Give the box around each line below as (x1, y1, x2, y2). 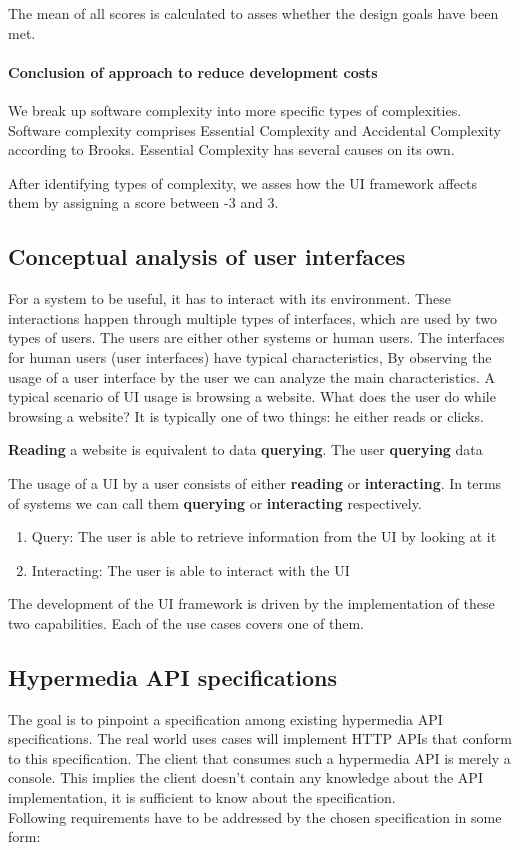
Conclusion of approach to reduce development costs (8, 61, 378, 82)
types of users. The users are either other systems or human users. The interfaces (8, 327, 505, 348)
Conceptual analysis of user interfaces (8, 241, 406, 272)
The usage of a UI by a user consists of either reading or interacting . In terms (8, 472, 502, 493)
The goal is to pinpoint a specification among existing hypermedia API (8, 708, 443, 729)
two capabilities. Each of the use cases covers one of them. (8, 612, 364, 633)
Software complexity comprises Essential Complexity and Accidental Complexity (8, 119, 501, 140)
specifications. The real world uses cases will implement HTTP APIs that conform (8, 728, 512, 749)
